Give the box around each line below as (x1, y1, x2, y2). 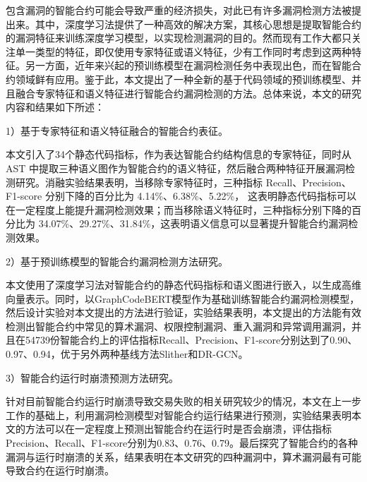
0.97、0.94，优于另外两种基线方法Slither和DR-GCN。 (6, 347, 248, 361)
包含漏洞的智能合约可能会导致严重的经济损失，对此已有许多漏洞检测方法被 (6, 3, 351, 17)
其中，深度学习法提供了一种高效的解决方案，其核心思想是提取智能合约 (35, 16, 361, 31)
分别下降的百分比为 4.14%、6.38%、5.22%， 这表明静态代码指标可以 (44, 188, 356, 203)
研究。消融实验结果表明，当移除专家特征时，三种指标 (15, 174, 263, 189)
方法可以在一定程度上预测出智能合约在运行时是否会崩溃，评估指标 (25, 421, 332, 436)
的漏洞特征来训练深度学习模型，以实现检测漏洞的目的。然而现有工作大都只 (6, 30, 351, 45)
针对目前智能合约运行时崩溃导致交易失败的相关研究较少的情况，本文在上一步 (6, 394, 361, 409)
